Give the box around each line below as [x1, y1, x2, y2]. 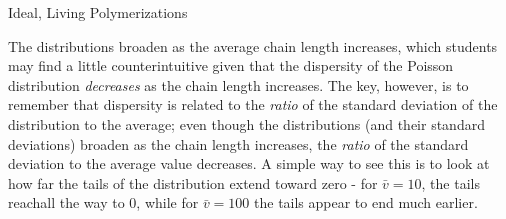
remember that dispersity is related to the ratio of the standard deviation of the [8, 94, 498, 115]
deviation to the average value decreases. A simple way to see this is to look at [8, 153, 490, 174]
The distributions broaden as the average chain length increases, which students [8, 35, 498, 56]
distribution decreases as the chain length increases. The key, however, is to [8, 74, 469, 95]
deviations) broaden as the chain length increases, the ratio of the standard [8, 133, 469, 154]
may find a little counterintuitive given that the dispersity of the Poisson [8, 55, 454, 76]
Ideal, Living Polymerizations [8, 2, 188, 22]
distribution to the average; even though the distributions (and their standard [8, 113, 485, 134]
